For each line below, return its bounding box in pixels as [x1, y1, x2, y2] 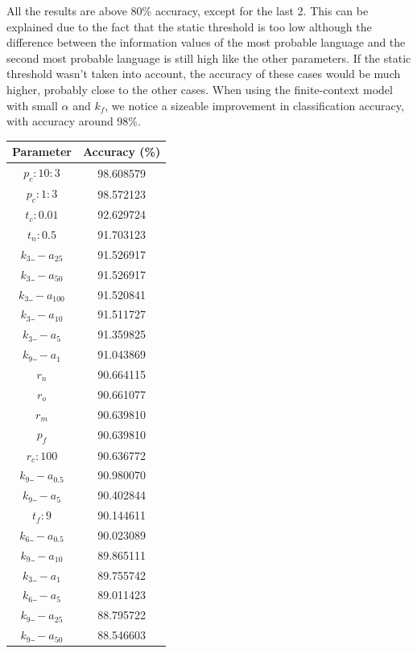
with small [6, 97, 58, 113]
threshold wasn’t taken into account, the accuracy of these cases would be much [6, 65, 401, 82]
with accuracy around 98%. [6, 113, 141, 129]
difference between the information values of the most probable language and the [6, 34, 406, 51]
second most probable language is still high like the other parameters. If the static [6, 49, 411, 66]
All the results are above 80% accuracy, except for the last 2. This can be [6, 2, 369, 18]
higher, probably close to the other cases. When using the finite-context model [6, 80, 393, 97]
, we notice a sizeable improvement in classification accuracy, [105, 97, 404, 113]
